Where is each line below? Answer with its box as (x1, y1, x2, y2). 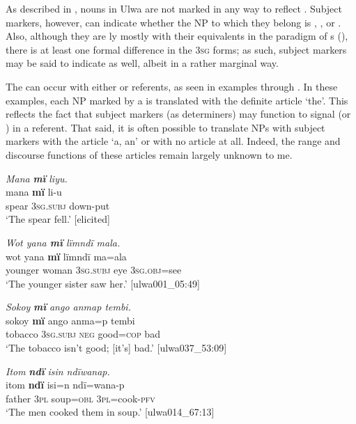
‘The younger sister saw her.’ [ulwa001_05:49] (6, 276, 200, 290)
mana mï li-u (6, 184, 62, 199)
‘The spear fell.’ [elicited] (6, 212, 110, 226)
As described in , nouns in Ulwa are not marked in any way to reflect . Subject (6, 1, 342, 15)
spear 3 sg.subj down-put (6, 198, 110, 212)
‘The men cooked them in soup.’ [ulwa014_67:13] (6, 405, 215, 419)
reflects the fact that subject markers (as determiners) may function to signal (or (6, 107, 351, 121)
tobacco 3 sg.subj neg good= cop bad (6, 327, 160, 341)
